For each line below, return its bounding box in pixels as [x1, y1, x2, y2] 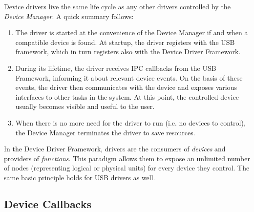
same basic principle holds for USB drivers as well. [4, 172, 155, 182]
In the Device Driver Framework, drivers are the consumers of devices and [4, 144, 226, 154]
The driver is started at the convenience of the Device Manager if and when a [15, 27, 248, 38]
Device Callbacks [4, 196, 91, 211]
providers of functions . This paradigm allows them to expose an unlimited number [4, 153, 250, 163]
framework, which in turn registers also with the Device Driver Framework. [15, 46, 241, 57]
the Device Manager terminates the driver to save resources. [15, 127, 195, 137]
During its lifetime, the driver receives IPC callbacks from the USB [15, 63, 216, 73]
